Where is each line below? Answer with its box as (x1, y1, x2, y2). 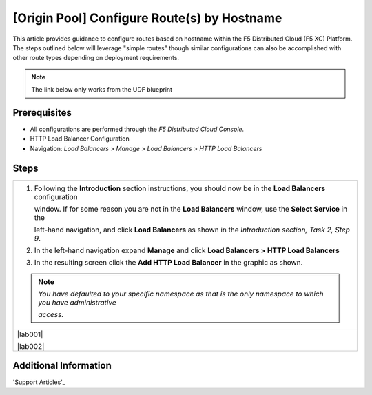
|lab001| (17, 330, 43, 339)
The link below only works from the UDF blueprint (31, 85, 172, 94)
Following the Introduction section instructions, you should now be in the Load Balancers (34, 183, 326, 193)
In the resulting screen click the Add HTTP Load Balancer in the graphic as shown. (34, 257, 303, 267)
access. (38, 310, 64, 319)
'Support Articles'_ (12, 378, 65, 386)
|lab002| (17, 341, 45, 351)
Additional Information (12, 360, 112, 372)
